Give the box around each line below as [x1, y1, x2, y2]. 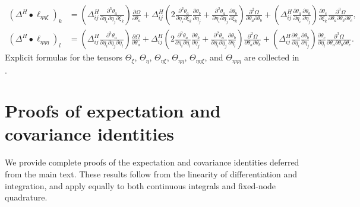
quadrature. [5, 191, 48, 203]
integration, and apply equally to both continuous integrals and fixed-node [5, 179, 276, 192]
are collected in [244, 51, 299, 63]
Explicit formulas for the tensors [5, 51, 123, 63]
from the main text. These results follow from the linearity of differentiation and [5, 168, 297, 180]
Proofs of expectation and [5, 98, 221, 123]
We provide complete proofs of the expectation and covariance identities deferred [5, 156, 299, 168]
